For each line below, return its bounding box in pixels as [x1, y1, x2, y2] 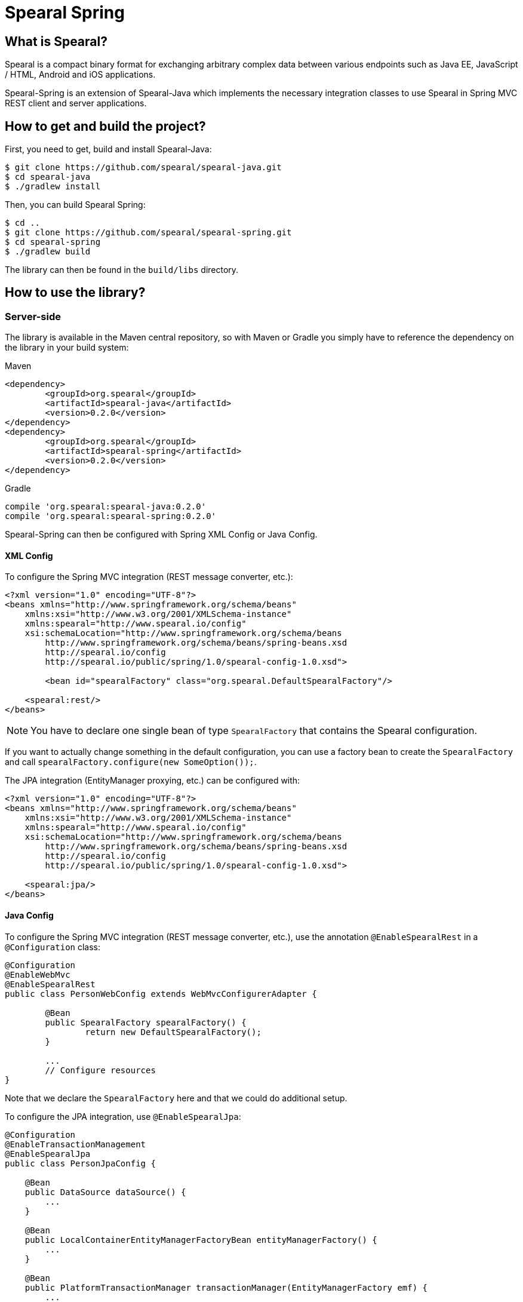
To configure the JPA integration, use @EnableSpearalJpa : [5, 1111, 241, 1122]
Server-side [5, 310, 61, 323]
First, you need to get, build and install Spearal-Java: [5, 144, 212, 155]
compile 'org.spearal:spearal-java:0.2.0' [5, 502, 207, 512]
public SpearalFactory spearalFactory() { [45, 1017, 247, 1027]
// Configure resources [45, 1065, 156, 1075]
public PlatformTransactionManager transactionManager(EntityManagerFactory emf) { [24, 1282, 428, 1292]
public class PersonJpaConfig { [5, 1158, 156, 1168]
